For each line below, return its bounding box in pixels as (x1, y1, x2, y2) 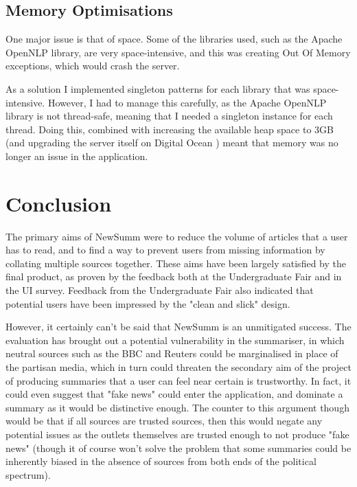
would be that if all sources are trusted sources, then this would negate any (5, 414, 323, 428)
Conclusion (5, 189, 112, 217)
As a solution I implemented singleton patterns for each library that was (5, 81, 310, 95)
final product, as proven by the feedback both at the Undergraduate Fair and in (5, 269, 342, 284)
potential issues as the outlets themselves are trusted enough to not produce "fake (5, 427, 349, 441)
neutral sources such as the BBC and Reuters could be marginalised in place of (5, 346, 338, 361)
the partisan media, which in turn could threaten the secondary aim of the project (5, 360, 352, 374)
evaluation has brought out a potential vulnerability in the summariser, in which (5, 332, 345, 347)
